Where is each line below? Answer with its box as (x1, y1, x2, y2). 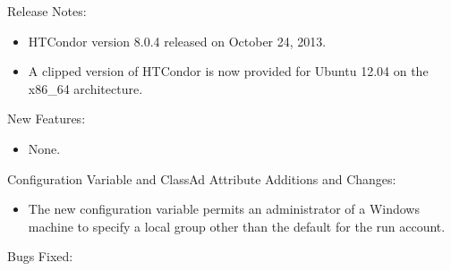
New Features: (7, 109, 86, 128)
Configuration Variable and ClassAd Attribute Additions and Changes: (7, 169, 396, 188)
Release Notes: (7, 2, 87, 20)
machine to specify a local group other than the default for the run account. (28, 216, 446, 235)
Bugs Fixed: (7, 247, 73, 266)
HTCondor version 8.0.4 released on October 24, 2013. (28, 31, 327, 50)
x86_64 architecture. (28, 79, 143, 97)
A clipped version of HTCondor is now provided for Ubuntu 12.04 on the (28, 62, 429, 80)
